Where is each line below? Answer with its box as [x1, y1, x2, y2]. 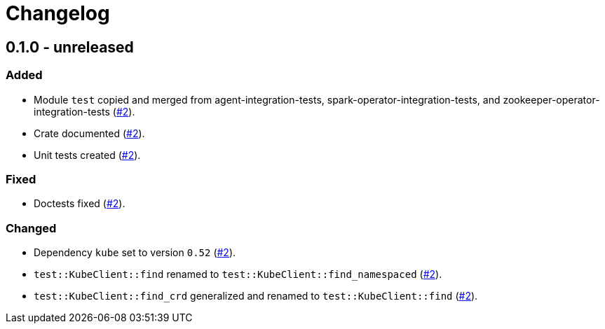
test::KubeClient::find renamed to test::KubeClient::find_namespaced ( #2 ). [34, 268, 442, 281]
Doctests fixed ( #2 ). [34, 197, 125, 210]
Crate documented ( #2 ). [34, 127, 145, 139]
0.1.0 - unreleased [6, 38, 134, 56]
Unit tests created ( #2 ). [34, 148, 141, 161]
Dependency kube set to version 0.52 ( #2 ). [34, 246, 236, 259]
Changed [6, 220, 57, 235]
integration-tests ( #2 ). [34, 105, 135, 118]
